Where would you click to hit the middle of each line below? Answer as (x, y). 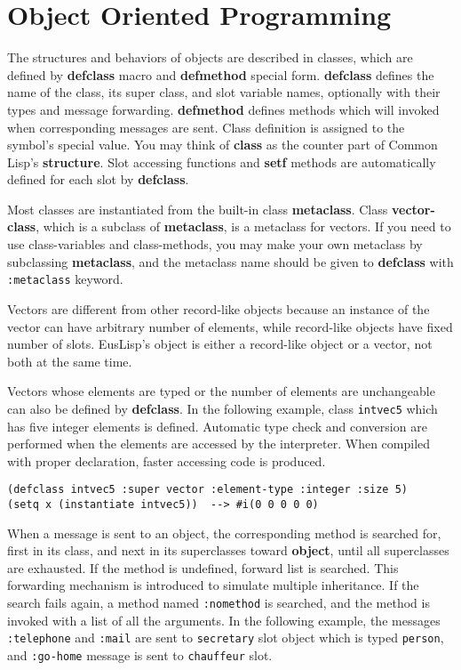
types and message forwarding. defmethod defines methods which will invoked (223, 109)
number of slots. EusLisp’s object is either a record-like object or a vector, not (220, 344)
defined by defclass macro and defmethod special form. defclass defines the (221, 74)
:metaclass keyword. (65, 279)
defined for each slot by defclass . (98, 179)
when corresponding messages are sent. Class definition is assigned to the (206, 127)
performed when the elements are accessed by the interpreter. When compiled (219, 444)
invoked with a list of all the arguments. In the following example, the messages (224, 620)
